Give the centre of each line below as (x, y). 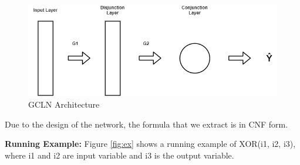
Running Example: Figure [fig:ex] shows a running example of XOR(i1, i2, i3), (150, 144)
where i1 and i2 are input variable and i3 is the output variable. (119, 155)
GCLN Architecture (64, 104)
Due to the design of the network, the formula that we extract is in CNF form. (146, 124)
